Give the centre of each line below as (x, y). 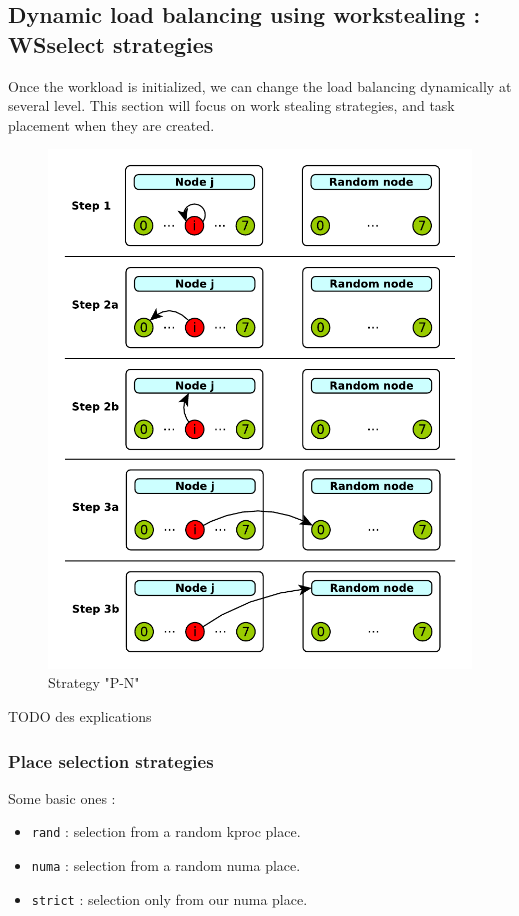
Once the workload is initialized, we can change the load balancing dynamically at (260, 85)
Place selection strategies (111, 760)
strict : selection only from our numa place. (169, 898)
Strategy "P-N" (94, 682)
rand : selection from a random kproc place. (166, 831)
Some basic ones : (62, 797)
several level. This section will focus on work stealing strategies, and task (231, 105)
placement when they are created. (111, 124)
